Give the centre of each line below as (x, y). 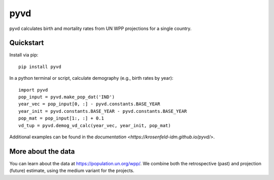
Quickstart (27, 43)
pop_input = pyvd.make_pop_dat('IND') (67, 97)
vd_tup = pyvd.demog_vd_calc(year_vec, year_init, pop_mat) (95, 125)
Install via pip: (24, 55)
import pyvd (33, 90)
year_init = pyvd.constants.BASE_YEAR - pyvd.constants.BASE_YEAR (103, 111)
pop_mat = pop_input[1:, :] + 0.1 (61, 118)
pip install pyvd (40, 67)
